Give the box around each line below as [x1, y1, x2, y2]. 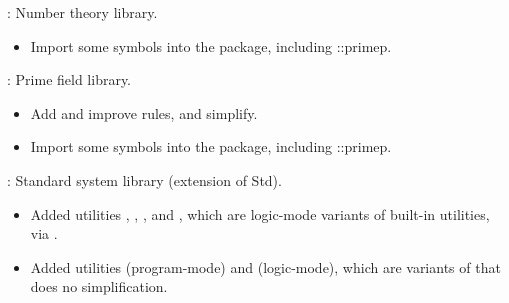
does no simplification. [30, 276, 168, 297]
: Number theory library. [7, 2, 158, 22]
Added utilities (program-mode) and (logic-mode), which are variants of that [30, 256, 501, 277]
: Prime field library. [7, 69, 132, 90]
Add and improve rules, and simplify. [30, 102, 258, 123]
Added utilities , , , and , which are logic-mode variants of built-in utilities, [30, 203, 490, 224]
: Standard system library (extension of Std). [7, 169, 282, 190]
